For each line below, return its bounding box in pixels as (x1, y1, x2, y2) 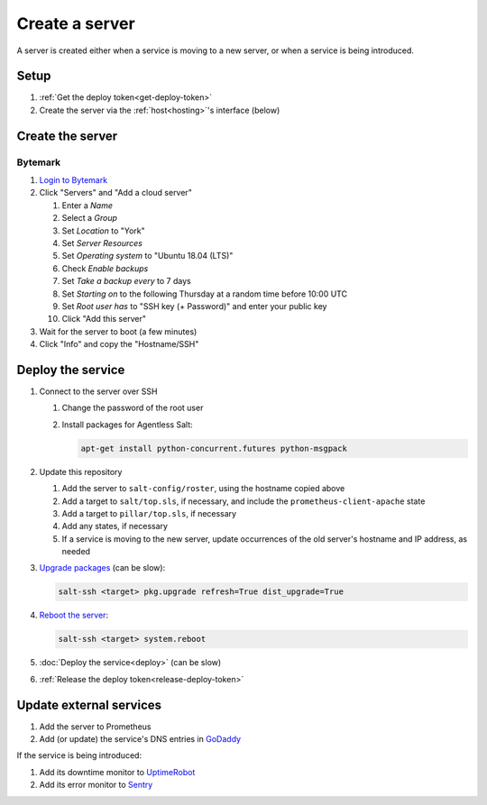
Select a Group (61, 213, 117, 224)
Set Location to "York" (61, 225, 146, 236)
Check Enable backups (61, 262, 149, 274)
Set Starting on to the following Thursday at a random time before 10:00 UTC (61, 288, 347, 299)
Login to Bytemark (39, 175, 108, 185)
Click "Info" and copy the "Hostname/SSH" (39, 339, 199, 350)
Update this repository (39, 466, 123, 477)
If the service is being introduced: (16, 750, 142, 761)
